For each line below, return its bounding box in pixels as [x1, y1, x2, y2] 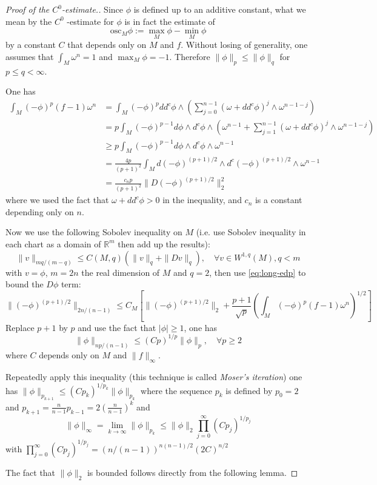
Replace [5, 321, 35, 333]
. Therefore [169, 50, 210, 62]
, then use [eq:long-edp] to [209, 266, 306, 278]
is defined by [225, 384, 273, 396]
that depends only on [67, 38, 147, 51]
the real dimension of [81, 266, 160, 278]
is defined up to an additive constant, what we [133, 3, 306, 15]
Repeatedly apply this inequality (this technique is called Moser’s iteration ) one [5, 370, 302, 383]
